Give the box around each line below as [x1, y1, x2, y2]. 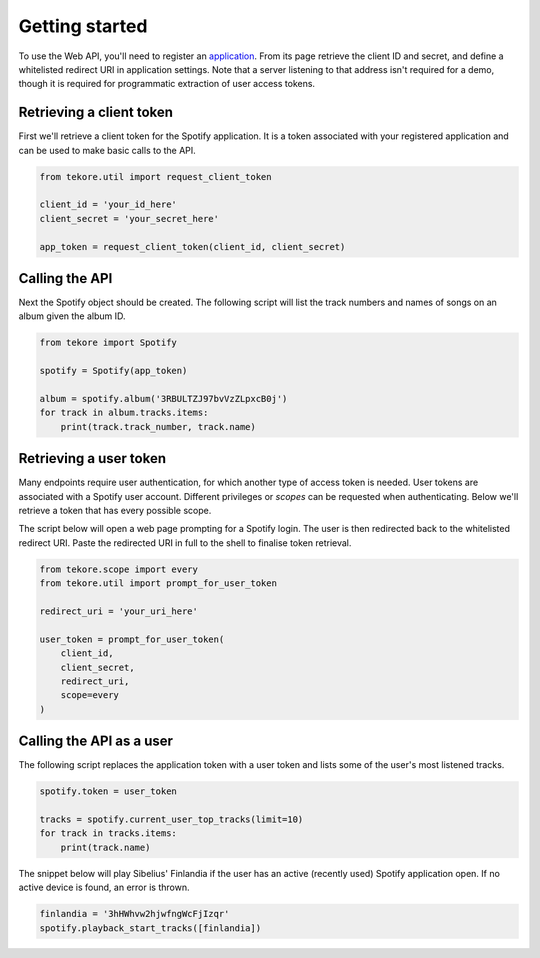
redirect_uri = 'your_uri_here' [39, 606, 199, 617]
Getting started [18, 15, 148, 37]
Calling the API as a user [18, 733, 174, 750]
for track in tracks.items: [39, 828, 177, 839]
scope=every [60, 690, 120, 701]
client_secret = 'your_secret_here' [39, 213, 220, 224]
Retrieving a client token [18, 104, 174, 121]
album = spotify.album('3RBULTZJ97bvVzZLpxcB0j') [39, 393, 288, 404]
